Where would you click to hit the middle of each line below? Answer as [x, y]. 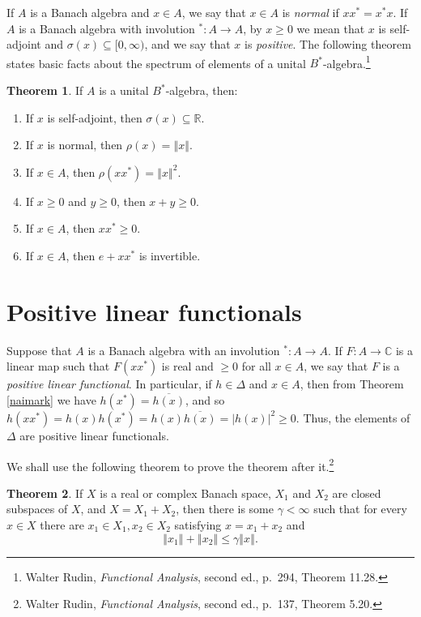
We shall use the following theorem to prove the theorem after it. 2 [170, 465]
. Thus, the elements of [353, 417]
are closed [357, 493]
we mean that [331, 28]
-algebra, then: [202, 90]
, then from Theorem [352, 384]
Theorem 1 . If [45, 90]
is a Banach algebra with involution [107, 28]
